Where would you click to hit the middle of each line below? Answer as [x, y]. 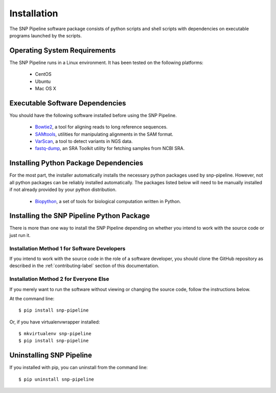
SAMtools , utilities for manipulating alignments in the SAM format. [104, 134]
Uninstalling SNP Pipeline [51, 355]
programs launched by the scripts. [45, 35]
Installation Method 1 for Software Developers [67, 248]
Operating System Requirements [63, 50]
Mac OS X [45, 89]
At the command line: [32, 298]
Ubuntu [43, 81]
